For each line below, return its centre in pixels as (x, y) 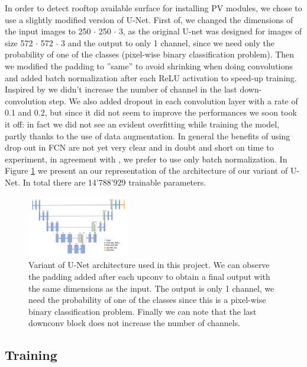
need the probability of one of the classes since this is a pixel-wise (147, 300)
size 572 (19, 42)
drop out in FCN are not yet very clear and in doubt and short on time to (139, 147)
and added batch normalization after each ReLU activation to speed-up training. (151, 77)
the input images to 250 (48, 31)
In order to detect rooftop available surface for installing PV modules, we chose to (153, 8)
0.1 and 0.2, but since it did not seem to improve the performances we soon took (151, 112)
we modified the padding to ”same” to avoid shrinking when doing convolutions (149, 66)
